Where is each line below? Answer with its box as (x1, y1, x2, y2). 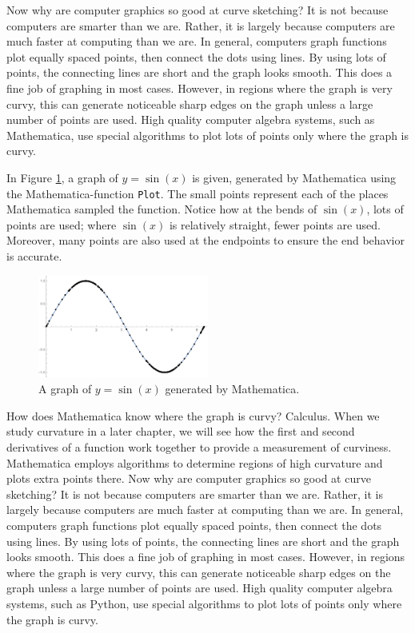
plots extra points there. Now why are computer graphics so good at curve (6, 470, 371, 487)
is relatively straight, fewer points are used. (169, 216, 381, 233)
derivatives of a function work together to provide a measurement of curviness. (6, 439, 392, 456)
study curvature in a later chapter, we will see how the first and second (6, 423, 355, 440)
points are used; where (6, 216, 117, 233)
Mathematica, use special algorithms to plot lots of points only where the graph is (6, 126, 409, 143)
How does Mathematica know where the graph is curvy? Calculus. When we (6, 407, 380, 424)
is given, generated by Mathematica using (192, 169, 397, 185)
